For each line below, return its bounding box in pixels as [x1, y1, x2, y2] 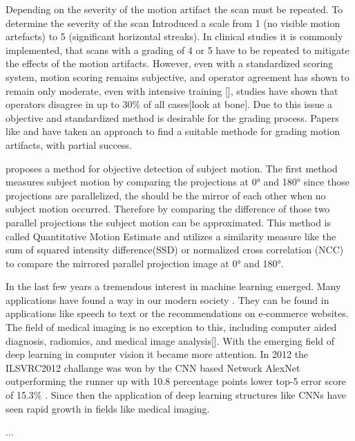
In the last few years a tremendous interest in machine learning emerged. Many [6, 279, 341, 294]
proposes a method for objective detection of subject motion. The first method [6, 161, 338, 175]
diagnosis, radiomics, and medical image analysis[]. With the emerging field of [6, 333, 335, 348]
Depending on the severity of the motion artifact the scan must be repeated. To [6, 2, 343, 16]
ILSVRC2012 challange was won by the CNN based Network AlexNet [6, 360, 300, 375]
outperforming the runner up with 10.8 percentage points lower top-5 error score [6, 374, 346, 388]
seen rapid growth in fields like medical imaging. [6, 401, 210, 415]
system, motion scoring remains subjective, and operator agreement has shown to [6, 69, 349, 84]
